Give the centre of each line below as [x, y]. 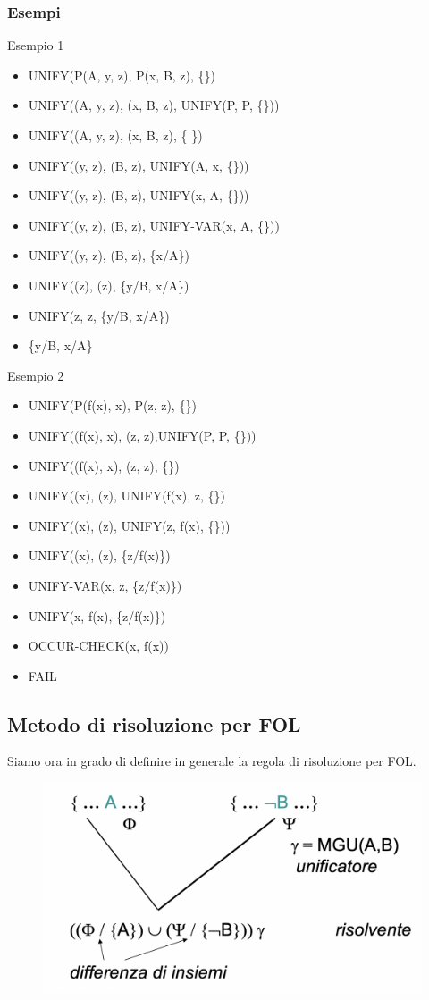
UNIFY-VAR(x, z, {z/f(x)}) [105, 585]
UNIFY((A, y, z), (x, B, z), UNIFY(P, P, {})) [154, 105]
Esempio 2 [36, 375]
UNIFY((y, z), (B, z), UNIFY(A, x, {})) [139, 165]
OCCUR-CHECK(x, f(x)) [98, 646]
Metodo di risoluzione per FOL [154, 723]
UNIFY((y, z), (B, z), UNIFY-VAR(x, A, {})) [154, 225]
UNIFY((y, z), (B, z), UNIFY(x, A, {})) [139, 195]
